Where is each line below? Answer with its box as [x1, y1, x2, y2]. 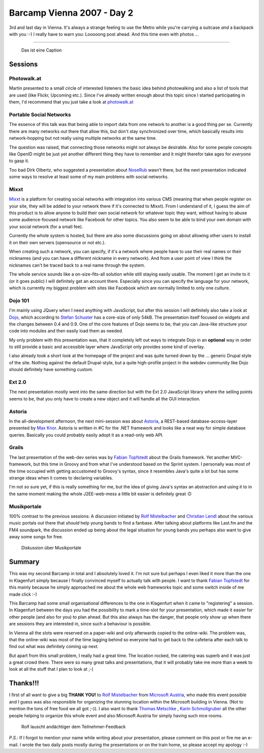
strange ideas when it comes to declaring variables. [9, 475, 113, 480]
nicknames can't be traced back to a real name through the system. [9, 262, 145, 268]
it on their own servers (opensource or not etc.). [9, 239, 106, 245]
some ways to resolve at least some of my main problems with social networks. [9, 174, 169, 180]
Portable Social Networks [9, 111, 71, 118]
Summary [9, 558, 40, 566]
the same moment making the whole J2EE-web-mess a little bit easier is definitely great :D [9, 491, 192, 497]
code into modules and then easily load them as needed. [9, 328, 123, 334]
